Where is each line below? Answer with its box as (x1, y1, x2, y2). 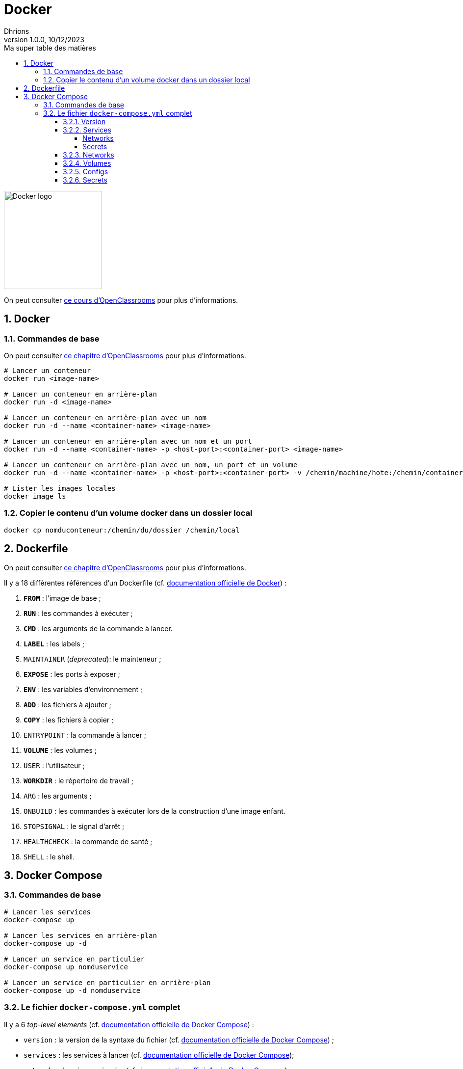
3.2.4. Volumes (63, 159, 111, 167)
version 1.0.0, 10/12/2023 (4, 35, 84, 44)
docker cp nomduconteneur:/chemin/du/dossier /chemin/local (4, 526, 240, 534)
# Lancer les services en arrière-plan (4, 931, 157, 939)
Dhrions (4, 27, 29, 35)
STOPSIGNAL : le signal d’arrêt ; (24, 822, 125, 830)
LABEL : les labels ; (24, 639, 84, 648)
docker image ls (4, 492, 66, 500)
